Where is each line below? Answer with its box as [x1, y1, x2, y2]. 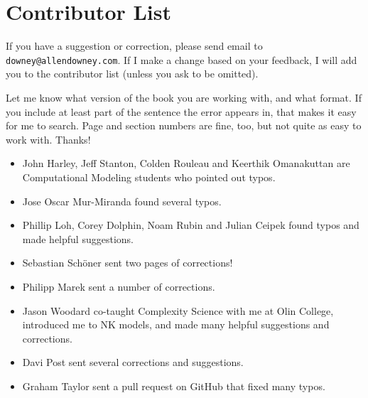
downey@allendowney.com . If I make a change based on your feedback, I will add [6, 52, 357, 67]
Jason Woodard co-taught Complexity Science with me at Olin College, [22, 303, 334, 318]
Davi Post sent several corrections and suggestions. [22, 355, 244, 370]
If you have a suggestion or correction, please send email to [6, 38, 263, 53]
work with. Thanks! [6, 131, 91, 146]
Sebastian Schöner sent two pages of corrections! [22, 255, 233, 270]
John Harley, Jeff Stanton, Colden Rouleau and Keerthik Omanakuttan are [22, 156, 350, 171]
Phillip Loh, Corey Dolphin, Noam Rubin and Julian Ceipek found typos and [22, 217, 359, 232]
